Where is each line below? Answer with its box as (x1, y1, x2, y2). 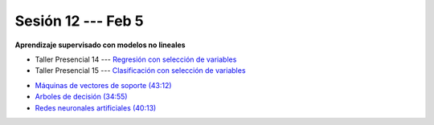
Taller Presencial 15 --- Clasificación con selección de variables (35, 66, 246, 75)
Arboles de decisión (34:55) (35, 92, 128, 102)
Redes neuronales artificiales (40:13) (35, 103, 157, 112)
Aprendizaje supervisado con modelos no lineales (14, 40, 186, 50)
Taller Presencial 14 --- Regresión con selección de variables (35, 54, 237, 64)
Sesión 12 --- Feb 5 (14, 12, 144, 30)
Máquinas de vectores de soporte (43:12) (35, 80, 172, 90)
